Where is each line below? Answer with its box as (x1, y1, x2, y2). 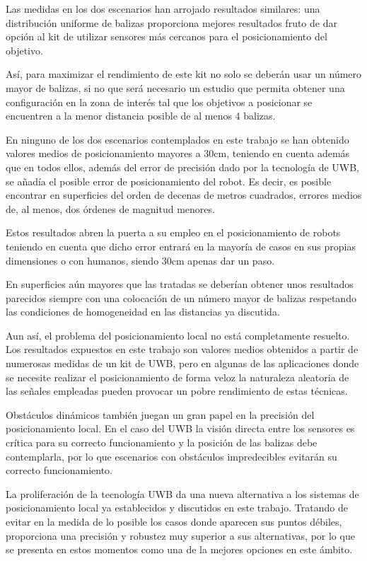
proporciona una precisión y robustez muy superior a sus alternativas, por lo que (6, 528, 355, 543)
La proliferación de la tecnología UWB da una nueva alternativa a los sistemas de (6, 486, 359, 501)
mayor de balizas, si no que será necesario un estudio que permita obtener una (6, 80, 345, 95)
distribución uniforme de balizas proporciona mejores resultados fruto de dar (6, 15, 337, 30)
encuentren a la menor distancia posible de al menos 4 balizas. (6, 108, 276, 123)
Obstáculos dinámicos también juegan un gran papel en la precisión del (6, 407, 315, 422)
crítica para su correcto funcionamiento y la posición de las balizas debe (6, 435, 318, 450)
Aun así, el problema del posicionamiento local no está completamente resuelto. (6, 328, 350, 342)
